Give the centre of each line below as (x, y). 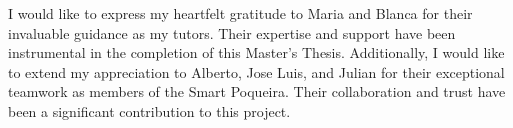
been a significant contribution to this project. (149, 110)
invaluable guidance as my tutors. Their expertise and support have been (232, 32)
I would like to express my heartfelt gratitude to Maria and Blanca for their (240, 13)
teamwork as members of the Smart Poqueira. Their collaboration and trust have (257, 91)
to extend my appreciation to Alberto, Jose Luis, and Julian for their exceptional (256, 71)
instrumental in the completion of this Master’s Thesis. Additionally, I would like (256, 52)
